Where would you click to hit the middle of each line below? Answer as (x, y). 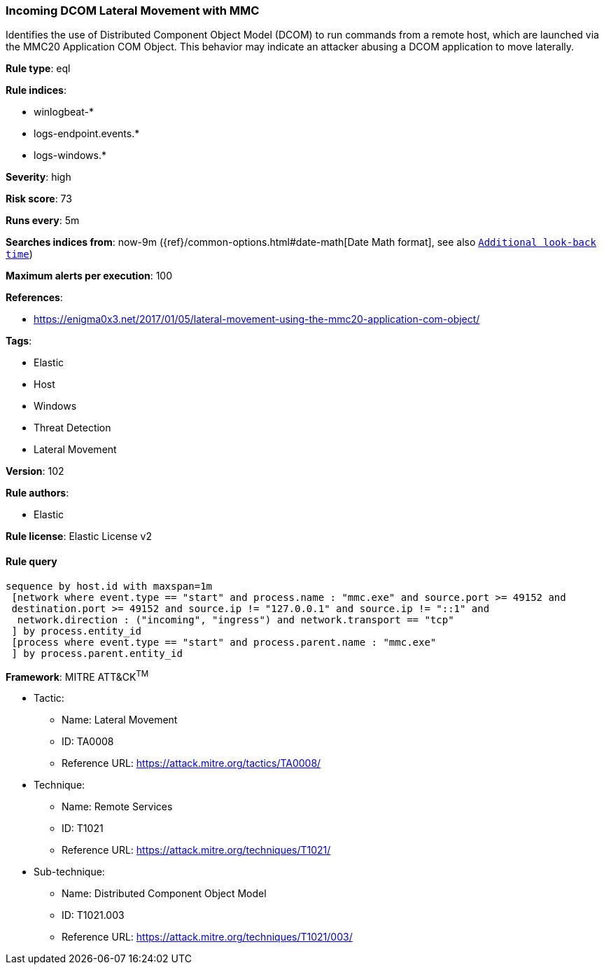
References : (34, 298)
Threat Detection (72, 428)
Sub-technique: (69, 872)
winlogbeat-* (64, 112)
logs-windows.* (70, 155)
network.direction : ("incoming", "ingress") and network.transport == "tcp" (236, 619)
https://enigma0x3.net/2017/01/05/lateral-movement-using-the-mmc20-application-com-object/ (257, 319)
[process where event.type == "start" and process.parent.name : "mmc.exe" (224, 642)
